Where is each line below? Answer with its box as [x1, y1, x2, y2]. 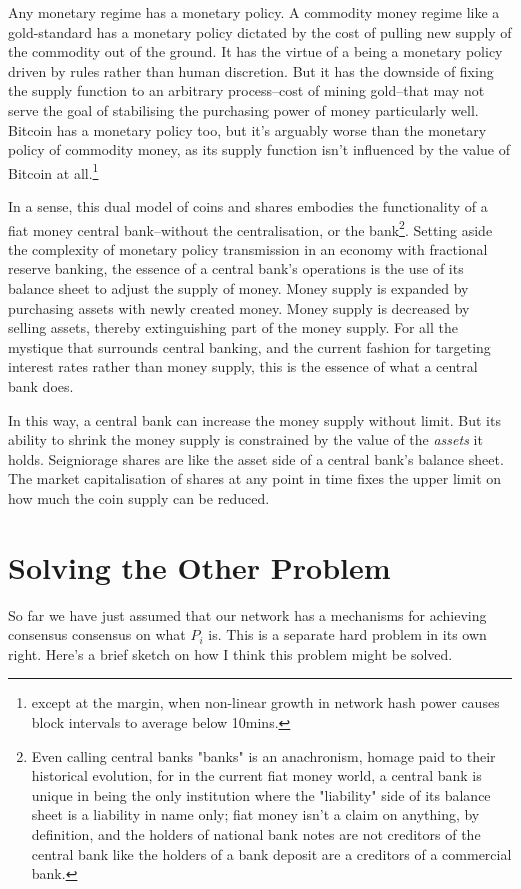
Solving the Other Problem [8, 546, 391, 587]
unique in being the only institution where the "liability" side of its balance [31, 784, 491, 805]
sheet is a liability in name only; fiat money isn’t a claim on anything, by [31, 804, 480, 825]
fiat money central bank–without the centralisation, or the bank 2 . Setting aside [8, 216, 493, 240]
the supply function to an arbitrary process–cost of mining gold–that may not [8, 80, 485, 101]
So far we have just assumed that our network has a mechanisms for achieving [8, 604, 487, 625]
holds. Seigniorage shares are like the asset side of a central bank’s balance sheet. [8, 448, 504, 469]
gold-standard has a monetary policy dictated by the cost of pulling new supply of [8, 21, 512, 42]
